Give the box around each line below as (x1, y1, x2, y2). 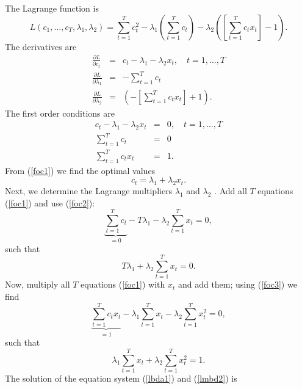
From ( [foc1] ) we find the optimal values (5, 164, 156, 176)
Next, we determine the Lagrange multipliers (5, 184, 173, 197)
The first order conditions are (5, 106, 115, 119)
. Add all (214, 184, 247, 197)
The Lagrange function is (5, 2, 99, 14)
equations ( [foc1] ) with (81, 278, 165, 291)
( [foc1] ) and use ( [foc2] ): (5, 196, 95, 209)
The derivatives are (5, 40, 77, 53)
